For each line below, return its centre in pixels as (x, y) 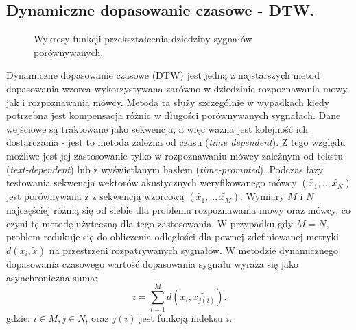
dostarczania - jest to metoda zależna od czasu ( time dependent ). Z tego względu (176, 142)
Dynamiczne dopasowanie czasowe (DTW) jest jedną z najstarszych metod (163, 75)
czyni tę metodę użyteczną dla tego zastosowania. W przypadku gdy (150, 223)
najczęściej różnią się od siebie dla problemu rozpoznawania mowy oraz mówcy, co (178, 210)
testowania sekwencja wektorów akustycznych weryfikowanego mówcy (152, 182)
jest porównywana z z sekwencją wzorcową (95, 196)
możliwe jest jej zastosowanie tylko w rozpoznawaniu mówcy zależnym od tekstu (175, 155)
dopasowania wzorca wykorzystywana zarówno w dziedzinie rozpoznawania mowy (177, 88)
